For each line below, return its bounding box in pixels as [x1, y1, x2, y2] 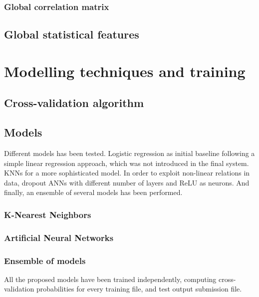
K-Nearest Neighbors [4, 208, 91, 220]
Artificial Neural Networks [4, 231, 114, 243]
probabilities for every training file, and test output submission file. [36, 283, 242, 294]
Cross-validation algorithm [4, 95, 144, 110]
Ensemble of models [4, 254, 86, 266]
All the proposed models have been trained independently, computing [4, 273, 217, 284]
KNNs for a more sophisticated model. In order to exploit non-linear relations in [4, 167, 250, 178]
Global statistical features [4, 26, 139, 42]
